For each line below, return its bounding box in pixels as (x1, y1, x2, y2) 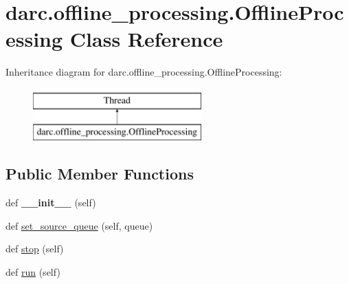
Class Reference (69, 25, 223, 53)
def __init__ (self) (5, 195, 96, 210)
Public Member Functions (5, 163, 194, 184)
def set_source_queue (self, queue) (5, 218, 153, 232)
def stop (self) (5, 241, 64, 256)
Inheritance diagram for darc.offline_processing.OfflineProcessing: (5, 65, 282, 79)
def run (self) (5, 265, 60, 279)
